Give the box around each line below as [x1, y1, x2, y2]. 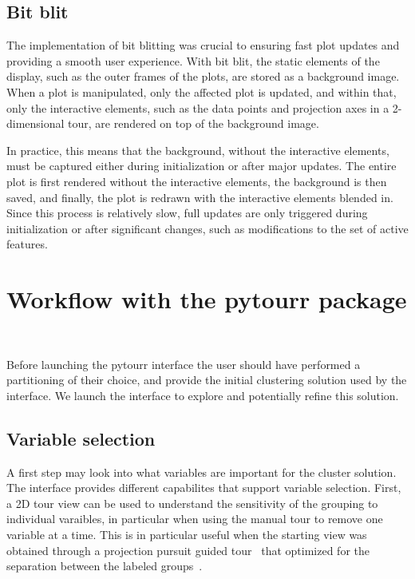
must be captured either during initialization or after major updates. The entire [6, 157, 397, 174]
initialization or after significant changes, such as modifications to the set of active [6, 220, 409, 236]
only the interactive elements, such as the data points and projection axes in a [6, 99, 389, 116]
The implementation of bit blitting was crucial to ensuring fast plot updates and [6, 37, 400, 54]
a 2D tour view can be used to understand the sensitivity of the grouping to [6, 494, 378, 511]
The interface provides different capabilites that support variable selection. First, [6, 479, 401, 496]
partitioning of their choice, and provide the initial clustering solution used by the [6, 371, 407, 388]
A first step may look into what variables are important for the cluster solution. [6, 463, 397, 480]
